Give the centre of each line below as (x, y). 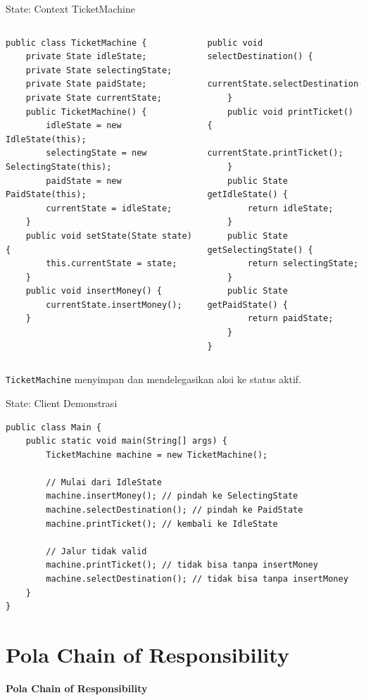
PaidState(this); (46, 195)
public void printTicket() (290, 112)
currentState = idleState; (109, 208)
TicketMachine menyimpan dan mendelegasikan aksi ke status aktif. (154, 379)
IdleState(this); (46, 139)
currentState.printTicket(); (275, 153)
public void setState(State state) (109, 236)
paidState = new (84, 181)
